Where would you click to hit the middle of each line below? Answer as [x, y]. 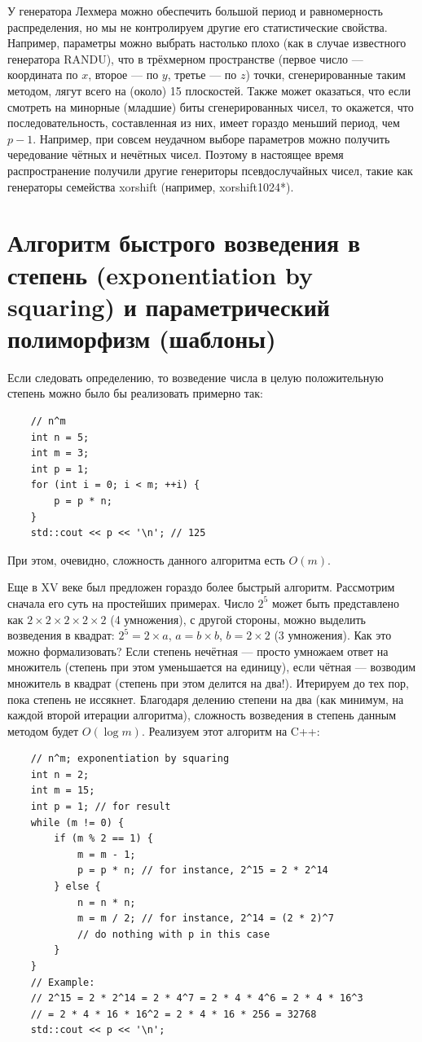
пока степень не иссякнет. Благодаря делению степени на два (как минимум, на [206, 699]
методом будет [43, 730]
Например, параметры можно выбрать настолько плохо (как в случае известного [207, 43]
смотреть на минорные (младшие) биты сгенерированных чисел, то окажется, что [211, 106]
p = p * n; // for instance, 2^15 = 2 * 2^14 [202, 871]
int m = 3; [60, 453]
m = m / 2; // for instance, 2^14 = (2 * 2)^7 [205, 919]
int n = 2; [60, 774]
